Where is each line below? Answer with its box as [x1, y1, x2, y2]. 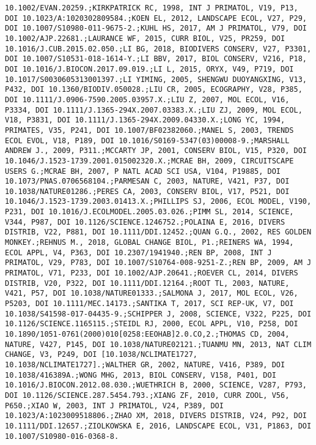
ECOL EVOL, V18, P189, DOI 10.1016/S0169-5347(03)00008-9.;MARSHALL [5, 136, 290, 145]
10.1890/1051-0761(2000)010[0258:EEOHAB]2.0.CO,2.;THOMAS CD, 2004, [5, 330, 290, 338]
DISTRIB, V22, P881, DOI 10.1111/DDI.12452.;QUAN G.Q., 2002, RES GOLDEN [5, 228, 312, 237]
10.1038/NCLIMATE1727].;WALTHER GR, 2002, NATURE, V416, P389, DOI [5, 360, 285, 369]
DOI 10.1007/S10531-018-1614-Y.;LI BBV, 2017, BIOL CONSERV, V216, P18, [5, 54, 307, 64]
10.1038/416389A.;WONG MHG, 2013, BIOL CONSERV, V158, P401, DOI [5, 370, 276, 380]
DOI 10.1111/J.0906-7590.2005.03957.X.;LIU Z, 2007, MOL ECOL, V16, [5, 95, 290, 104]
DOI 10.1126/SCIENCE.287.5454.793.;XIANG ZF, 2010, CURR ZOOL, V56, [5, 391, 290, 400]
